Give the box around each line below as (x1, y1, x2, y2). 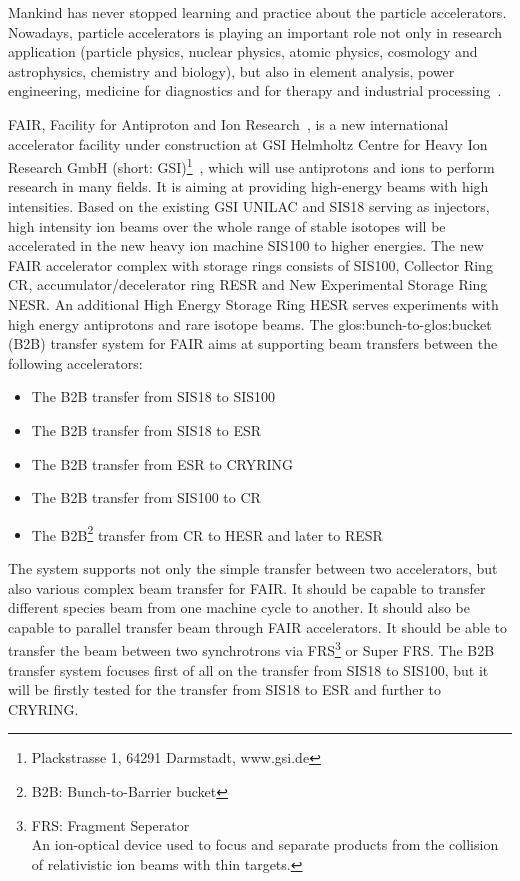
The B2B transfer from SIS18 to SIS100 (31, 386, 276, 407)
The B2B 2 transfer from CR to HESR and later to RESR (31, 521, 383, 545)
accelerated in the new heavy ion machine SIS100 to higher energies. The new (8, 235, 484, 256)
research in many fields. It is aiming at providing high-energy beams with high (8, 176, 489, 197)
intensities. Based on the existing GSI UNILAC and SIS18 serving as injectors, (8, 196, 490, 216)
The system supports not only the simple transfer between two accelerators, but (8, 557, 498, 578)
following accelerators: (8, 352, 143, 373)
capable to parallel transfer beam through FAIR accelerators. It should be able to (8, 616, 508, 637)
